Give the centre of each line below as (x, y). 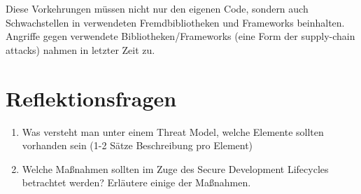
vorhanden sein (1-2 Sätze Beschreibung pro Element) (137, 145)
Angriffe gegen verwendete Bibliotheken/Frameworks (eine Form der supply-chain (180, 36)
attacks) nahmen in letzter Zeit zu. (80, 49)
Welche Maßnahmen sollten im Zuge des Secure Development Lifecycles (175, 168)
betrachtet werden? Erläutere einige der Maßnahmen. (136, 182)
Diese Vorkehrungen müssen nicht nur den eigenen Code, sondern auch (157, 8)
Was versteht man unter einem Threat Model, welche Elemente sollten (173, 131)
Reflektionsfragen (91, 98)
